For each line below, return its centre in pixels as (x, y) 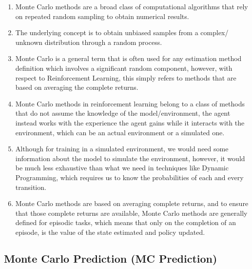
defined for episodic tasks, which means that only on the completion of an (126, 222)
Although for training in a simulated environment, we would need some (122, 149)
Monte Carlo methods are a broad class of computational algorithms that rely (132, 6)
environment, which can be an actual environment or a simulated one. (120, 132)
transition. (31, 187)
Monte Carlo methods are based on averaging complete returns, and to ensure (132, 203)
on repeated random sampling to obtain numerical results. (102, 16)
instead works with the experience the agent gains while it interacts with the (130, 122)
